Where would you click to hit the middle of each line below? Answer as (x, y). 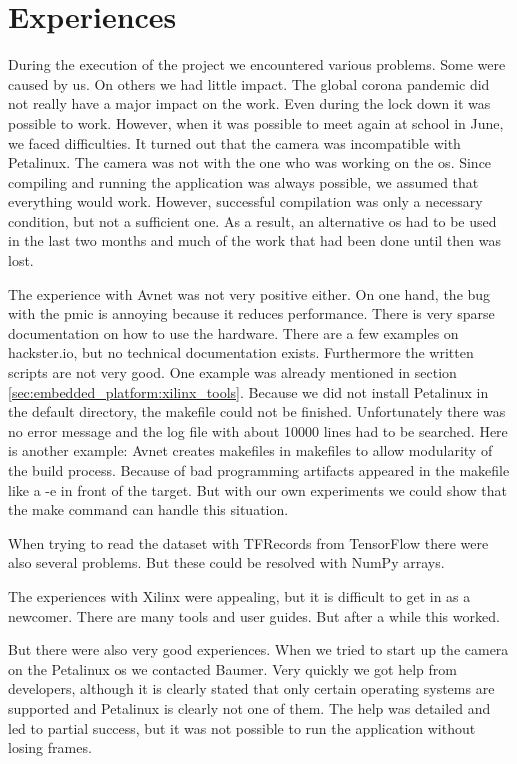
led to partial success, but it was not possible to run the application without (242, 727)
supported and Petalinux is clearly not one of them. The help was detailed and (249, 707)
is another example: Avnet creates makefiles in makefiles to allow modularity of (250, 450)
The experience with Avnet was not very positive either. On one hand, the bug (249, 293)
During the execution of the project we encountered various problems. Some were (257, 64)
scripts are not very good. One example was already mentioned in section (232, 372)
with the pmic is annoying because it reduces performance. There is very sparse (251, 313)
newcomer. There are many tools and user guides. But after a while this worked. (254, 615)
